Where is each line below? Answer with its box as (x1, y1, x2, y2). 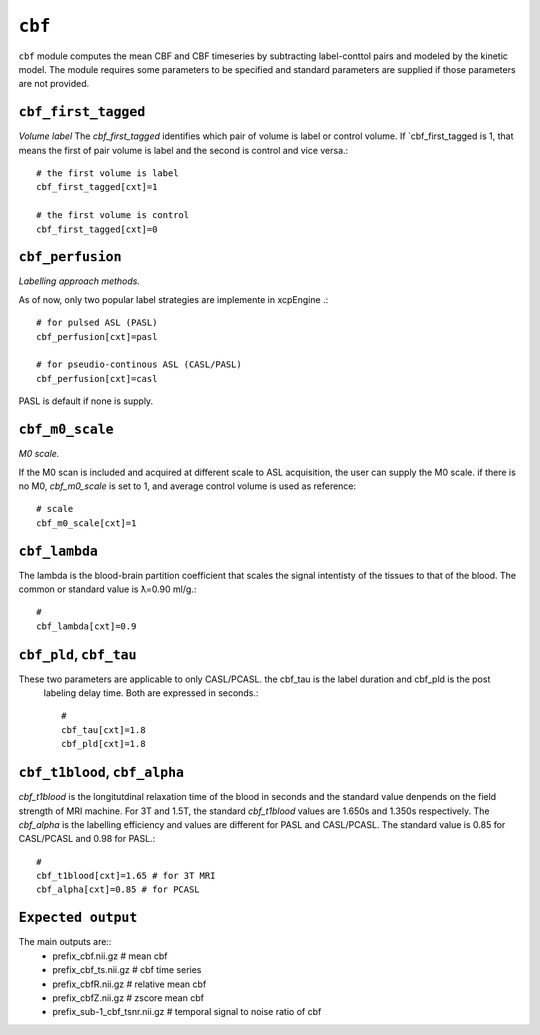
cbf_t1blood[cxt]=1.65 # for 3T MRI (36, 870, 216, 882)
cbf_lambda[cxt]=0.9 (36, 620, 137, 632)
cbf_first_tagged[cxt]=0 (36, 223, 158, 235)
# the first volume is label (36, 168, 179, 179)
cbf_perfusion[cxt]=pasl (36, 331, 158, 342)
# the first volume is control (36, 210, 190, 221)
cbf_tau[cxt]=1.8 (61, 724, 146, 735)
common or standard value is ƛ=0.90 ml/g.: (18, 583, 197, 595)
